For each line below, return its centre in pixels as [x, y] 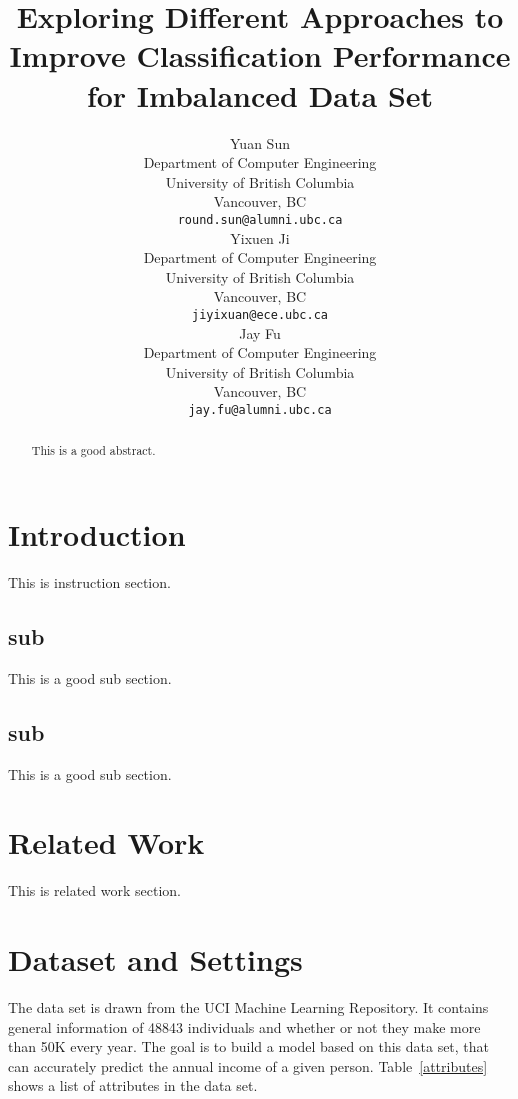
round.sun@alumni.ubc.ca [260, 219]
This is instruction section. [89, 581]
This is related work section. [94, 890]
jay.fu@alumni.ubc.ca [260, 409]
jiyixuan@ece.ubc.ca [260, 314]
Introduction [97, 534]
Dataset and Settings [155, 959]
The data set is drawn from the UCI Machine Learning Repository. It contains [248, 1007]
